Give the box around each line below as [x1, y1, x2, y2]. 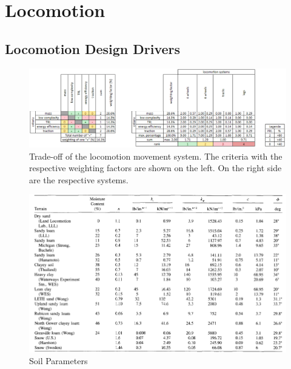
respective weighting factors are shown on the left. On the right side [29, 161, 282, 174]
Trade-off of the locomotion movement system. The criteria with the [29, 149, 283, 162]
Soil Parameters [29, 354, 88, 367]
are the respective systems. [29, 173, 129, 186]
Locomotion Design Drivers [5, 39, 181, 58]
